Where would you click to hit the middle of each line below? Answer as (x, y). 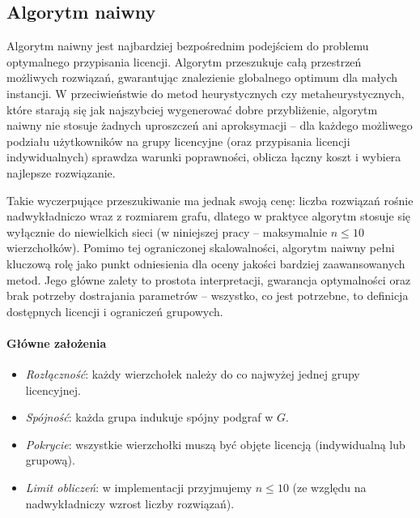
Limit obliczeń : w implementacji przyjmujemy (139, 488)
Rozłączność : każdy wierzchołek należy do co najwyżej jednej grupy (193, 374)
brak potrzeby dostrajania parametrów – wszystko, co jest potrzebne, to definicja (208, 295)
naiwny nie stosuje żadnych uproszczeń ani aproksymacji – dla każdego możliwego (210, 125)
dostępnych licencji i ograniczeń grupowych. (115, 311)
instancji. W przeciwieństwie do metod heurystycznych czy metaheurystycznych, (206, 93)
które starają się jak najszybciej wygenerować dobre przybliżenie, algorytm (192, 109)
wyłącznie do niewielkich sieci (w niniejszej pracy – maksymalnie (167, 231)
